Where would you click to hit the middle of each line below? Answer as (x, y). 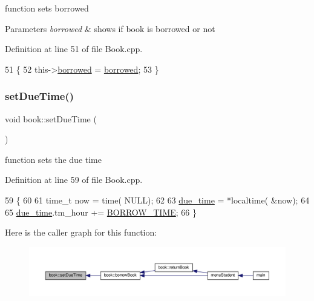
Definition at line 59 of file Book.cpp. (74, 180)
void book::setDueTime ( (51, 118)
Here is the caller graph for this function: (81, 232)
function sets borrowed (47, 8)
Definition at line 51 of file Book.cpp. (74, 49)
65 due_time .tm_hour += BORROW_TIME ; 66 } (101, 212)
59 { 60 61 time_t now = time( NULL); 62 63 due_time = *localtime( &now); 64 (157, 200)
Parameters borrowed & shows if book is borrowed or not (110, 28)
